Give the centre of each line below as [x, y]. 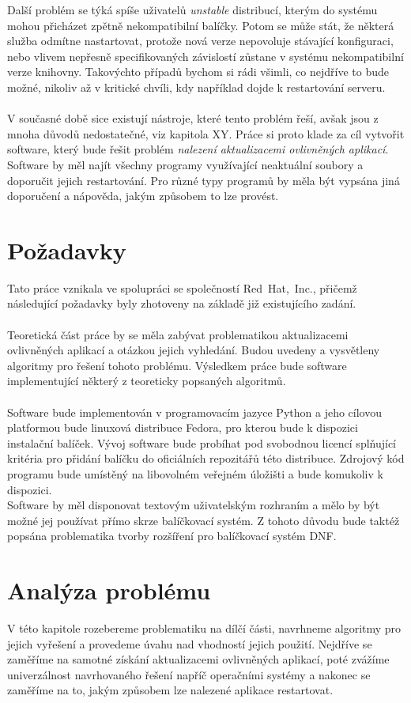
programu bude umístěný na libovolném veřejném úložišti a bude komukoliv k [195, 473]
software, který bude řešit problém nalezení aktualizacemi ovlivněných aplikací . [198, 149]
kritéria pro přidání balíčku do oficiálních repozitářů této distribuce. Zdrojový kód [206, 458]
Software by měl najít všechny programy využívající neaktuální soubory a [185, 164]
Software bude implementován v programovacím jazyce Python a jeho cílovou [194, 412]
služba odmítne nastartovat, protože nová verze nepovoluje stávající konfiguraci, [200, 41]
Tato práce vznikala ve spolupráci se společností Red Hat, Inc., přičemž [182, 287]
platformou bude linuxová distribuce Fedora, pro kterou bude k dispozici [183, 427]
